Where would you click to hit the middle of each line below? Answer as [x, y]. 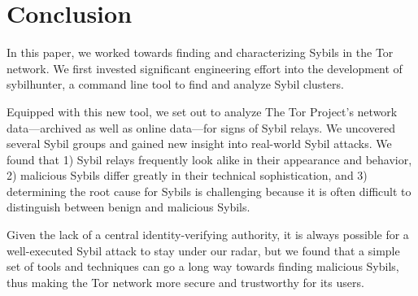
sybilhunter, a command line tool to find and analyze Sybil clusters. [175, 84]
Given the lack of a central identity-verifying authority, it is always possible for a [208, 235]
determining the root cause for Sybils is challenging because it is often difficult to [209, 191]
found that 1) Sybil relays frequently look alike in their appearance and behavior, [209, 159]
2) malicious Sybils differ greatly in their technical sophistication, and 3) [187, 175]
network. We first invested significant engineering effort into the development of [205, 68]
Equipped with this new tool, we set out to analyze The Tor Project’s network [202, 111]
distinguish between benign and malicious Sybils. [128, 207]
